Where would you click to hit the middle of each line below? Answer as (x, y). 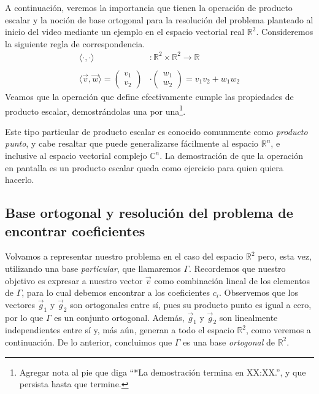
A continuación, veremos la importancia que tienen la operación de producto (149, 7)
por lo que (24, 317)
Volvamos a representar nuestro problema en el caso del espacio (124, 256)
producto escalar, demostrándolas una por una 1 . (95, 110)
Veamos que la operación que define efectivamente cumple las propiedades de (149, 96)
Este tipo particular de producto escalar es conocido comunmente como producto (156, 131)
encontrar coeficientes (75, 230)
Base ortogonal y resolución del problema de (149, 213)
